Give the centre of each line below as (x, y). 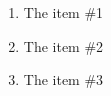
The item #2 (63, 45)
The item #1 (63, 12)
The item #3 (63, 79)
